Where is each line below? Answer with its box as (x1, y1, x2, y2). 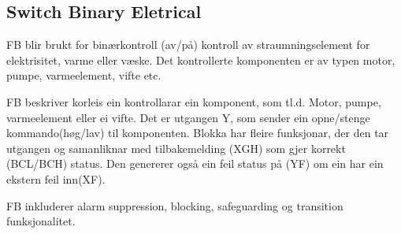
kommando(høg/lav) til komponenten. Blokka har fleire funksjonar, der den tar (6, 124, 389, 141)
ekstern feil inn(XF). (6, 170, 106, 187)
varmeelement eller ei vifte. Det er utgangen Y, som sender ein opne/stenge (6, 109, 370, 125)
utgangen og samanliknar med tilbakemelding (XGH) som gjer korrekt (6, 139, 346, 156)
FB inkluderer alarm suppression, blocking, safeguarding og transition (6, 197, 343, 214)
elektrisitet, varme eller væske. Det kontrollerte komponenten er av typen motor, (6, 51, 395, 68)
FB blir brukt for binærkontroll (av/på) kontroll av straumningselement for (6, 36, 370, 53)
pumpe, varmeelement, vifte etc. (6, 67, 162, 84)
